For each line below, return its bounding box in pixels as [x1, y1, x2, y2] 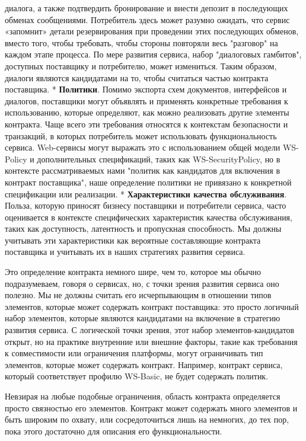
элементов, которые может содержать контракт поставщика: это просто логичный [5, 300, 299, 312]
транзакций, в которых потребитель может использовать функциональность [5, 129, 277, 142]
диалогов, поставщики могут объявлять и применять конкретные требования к [5, 94, 288, 107]
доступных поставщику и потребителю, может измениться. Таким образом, [5, 59, 277, 72]
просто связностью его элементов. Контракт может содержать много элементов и [5, 401, 298, 414]
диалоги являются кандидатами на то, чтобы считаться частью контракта [5, 71, 269, 84]
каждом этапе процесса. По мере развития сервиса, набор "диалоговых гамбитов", [5, 48, 302, 60]
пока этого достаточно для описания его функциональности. [5, 424, 222, 437]
